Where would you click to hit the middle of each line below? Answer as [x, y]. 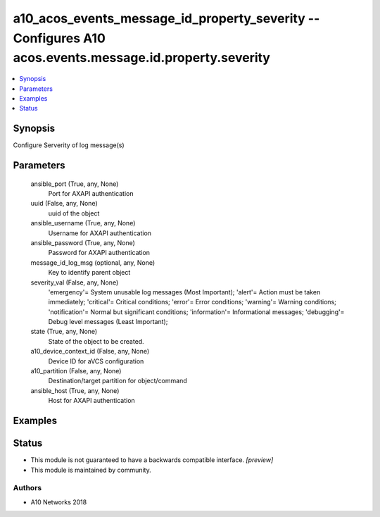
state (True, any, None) [64, 332]
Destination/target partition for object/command [118, 381]
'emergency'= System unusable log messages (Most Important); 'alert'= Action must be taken [184, 292]
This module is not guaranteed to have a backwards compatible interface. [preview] [152, 460]
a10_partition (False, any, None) [76, 371]
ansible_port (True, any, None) [75, 184]
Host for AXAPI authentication [91, 401]
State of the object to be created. [96, 341]
